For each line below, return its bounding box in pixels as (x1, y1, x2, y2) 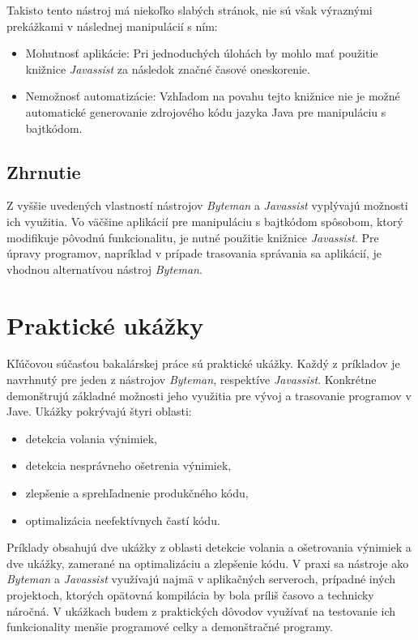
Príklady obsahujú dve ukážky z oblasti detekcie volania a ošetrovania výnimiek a (6, 539, 412, 556)
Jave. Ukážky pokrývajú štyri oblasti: (6, 403, 192, 420)
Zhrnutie (6, 159, 81, 184)
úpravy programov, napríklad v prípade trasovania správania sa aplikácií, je (6, 245, 382, 262)
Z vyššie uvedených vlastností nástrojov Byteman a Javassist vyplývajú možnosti (6, 197, 408, 214)
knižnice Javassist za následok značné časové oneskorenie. (25, 60, 310, 77)
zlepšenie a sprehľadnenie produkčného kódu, (25, 484, 249, 501)
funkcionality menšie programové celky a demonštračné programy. (6, 618, 333, 635)
